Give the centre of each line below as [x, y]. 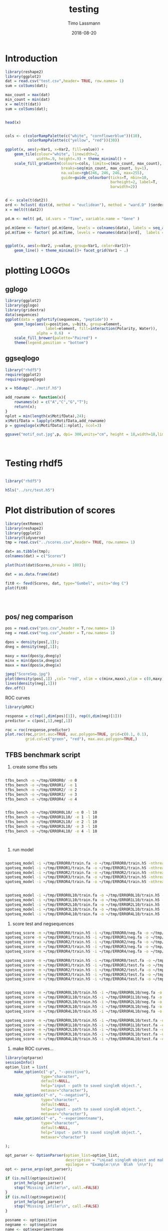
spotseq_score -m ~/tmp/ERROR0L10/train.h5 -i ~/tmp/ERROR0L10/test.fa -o [85, 1020]
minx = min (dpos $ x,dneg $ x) [33, 660]
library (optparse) [24, 1058]
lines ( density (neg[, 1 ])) [31, 684]
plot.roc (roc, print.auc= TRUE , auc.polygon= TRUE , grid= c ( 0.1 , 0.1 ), [77, 734]
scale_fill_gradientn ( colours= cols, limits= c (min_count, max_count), [88, 163]
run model [23, 849]
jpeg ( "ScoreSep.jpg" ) [28, 674]
